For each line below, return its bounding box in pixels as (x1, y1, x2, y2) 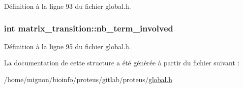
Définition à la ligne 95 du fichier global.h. (4, 41, 131, 51)
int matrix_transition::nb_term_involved (4, 22, 173, 34)
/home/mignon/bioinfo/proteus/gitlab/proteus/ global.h (4, 74, 173, 84)
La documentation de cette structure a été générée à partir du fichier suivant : (4, 58, 240, 68)
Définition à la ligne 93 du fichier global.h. (4, 1, 131, 11)
